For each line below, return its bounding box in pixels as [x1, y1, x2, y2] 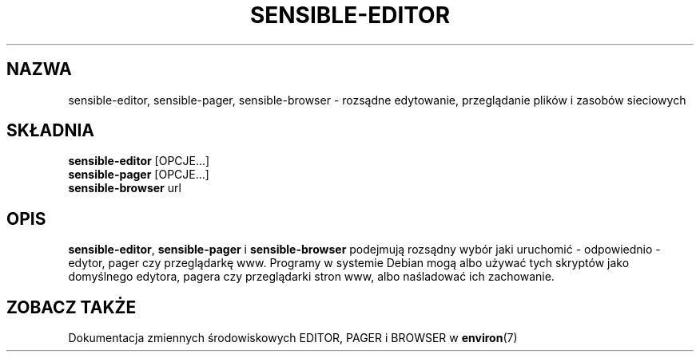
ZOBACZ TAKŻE [6, 297, 137, 317]
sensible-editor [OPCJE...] [68, 154, 210, 168]
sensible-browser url [68, 181, 181, 195]
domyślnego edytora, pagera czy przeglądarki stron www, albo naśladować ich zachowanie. [68, 269, 555, 284]
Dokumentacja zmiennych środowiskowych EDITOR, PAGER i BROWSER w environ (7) [68, 331, 518, 345]
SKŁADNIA [6, 120, 94, 141]
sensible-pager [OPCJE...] [68, 167, 209, 182]
